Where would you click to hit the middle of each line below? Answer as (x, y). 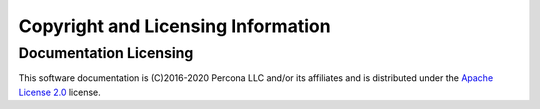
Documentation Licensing (106, 53)
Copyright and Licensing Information (174, 26)
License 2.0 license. (60, 92)
